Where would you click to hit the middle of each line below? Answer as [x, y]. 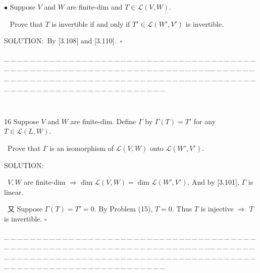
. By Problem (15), [123, 209]
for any [205, 121]
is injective [217, 209]
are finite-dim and [95, 7]
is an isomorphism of [82, 148]
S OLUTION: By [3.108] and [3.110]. [60, 41]
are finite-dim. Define [103, 121]
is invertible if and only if [91, 23]
